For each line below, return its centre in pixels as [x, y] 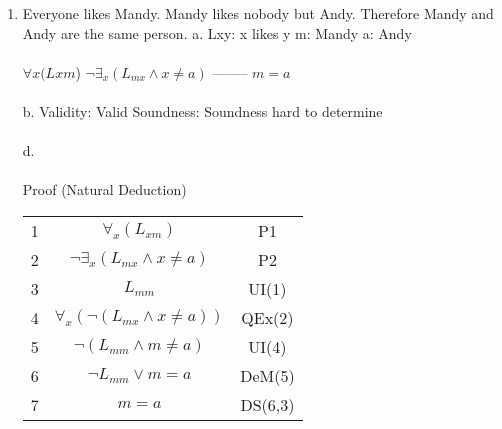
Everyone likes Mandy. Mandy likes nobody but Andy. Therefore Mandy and [258, 13]
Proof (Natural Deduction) [104, 189]
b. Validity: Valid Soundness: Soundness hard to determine [202, 110]
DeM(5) [267, 375]
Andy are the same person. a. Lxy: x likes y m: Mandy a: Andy [217, 32]
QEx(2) [267, 317]
